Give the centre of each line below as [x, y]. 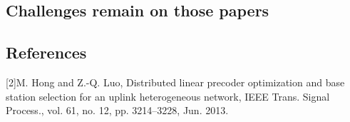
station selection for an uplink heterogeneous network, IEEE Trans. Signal [168, 96]
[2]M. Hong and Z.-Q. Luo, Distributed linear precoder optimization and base [175, 82]
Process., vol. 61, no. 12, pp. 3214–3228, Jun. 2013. [117, 110]
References [46, 52]
